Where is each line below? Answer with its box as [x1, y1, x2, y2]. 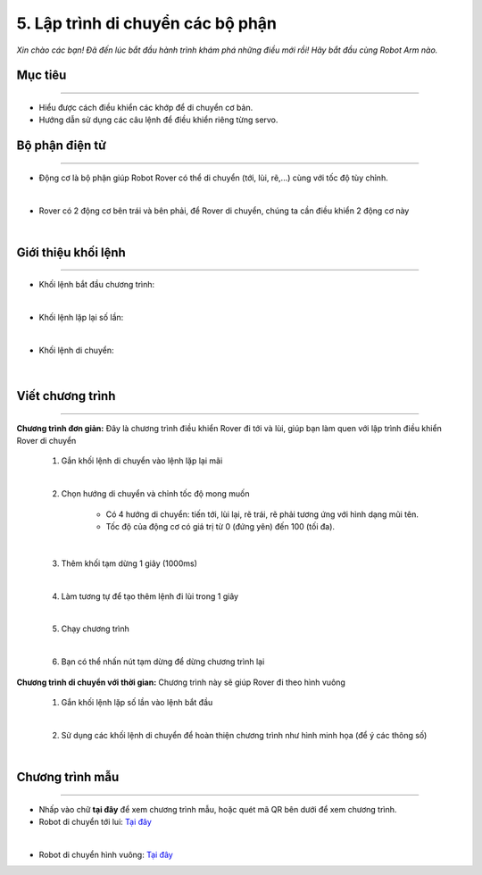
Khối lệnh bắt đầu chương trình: [38, 279, 155, 290]
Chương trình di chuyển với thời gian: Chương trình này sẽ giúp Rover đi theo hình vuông [16, 677, 345, 687]
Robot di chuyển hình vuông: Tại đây [38, 849, 173, 860]
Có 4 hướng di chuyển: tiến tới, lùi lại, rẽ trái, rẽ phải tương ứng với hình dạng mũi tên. [105, 509, 419, 520]
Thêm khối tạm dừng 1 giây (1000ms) [61, 558, 198, 569]
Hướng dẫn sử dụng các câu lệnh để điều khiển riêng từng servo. [38, 114, 278, 125]
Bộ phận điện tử [16, 138, 107, 154]
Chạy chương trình [61, 623, 129, 634]
